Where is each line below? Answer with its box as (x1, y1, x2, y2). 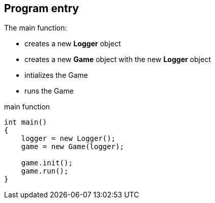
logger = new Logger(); (21, 134, 116, 143)
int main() (4, 118, 47, 127)
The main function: (4, 23, 67, 33)
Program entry (4, 2, 79, 15)
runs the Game (24, 86, 74, 96)
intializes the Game (24, 71, 88, 80)
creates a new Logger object (24, 39, 121, 48)
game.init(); (21, 159, 73, 167)
